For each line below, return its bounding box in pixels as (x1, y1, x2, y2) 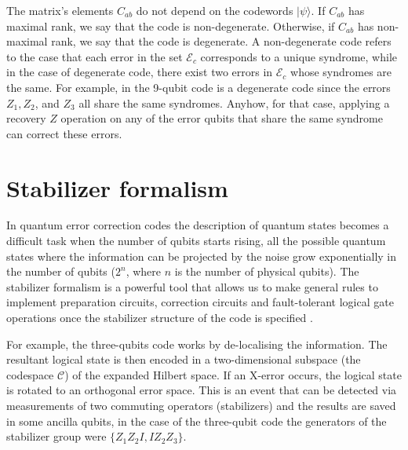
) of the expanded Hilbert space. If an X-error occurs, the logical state (64, 366, 402, 382)
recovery (6, 110, 46, 126)
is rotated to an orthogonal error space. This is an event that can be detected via (6, 382, 397, 398)
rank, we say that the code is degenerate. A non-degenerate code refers (51, 33, 392, 49)
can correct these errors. (6, 125, 122, 141)
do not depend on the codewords (136, 2, 293, 18)
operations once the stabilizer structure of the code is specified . (6, 309, 313, 326)
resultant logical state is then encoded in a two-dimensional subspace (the (6, 351, 361, 368)
